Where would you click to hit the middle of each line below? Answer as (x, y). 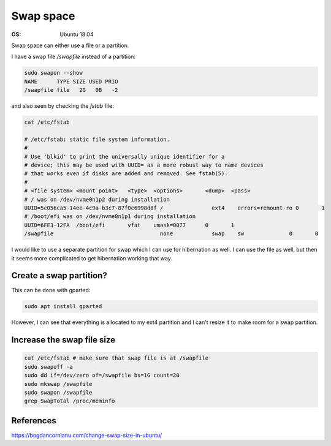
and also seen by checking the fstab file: (63, 106)
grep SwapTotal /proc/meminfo (70, 401)
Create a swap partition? (59, 276)
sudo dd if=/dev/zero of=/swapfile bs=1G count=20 (102, 376)
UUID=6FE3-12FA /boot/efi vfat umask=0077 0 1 (129, 225)
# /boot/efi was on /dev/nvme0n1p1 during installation (110, 217)
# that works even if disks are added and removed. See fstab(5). (126, 174)
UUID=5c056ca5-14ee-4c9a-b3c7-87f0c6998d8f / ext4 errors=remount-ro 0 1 (174, 208)
